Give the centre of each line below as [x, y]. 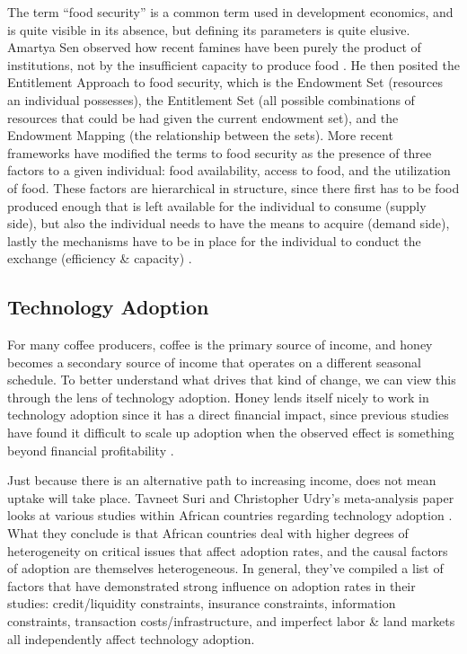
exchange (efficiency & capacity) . [100, 258]
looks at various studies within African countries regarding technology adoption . [230, 515]
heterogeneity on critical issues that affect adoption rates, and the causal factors [228, 550]
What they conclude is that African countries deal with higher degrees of [208, 533]
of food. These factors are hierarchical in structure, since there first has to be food [233, 187]
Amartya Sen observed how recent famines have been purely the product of [214, 47]
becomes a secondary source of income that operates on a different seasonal [214, 362]
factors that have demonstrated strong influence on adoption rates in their [211, 585]
